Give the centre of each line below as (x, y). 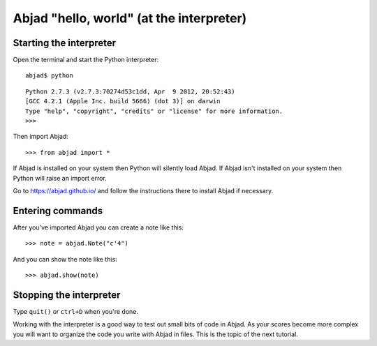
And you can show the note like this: (65, 259)
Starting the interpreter (65, 43)
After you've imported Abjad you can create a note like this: (98, 227)
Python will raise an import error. (60, 178)
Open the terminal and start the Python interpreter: (86, 60)
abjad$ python (49, 76)
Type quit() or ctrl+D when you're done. (76, 311)
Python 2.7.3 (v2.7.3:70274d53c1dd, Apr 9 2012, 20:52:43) (130, 91)
